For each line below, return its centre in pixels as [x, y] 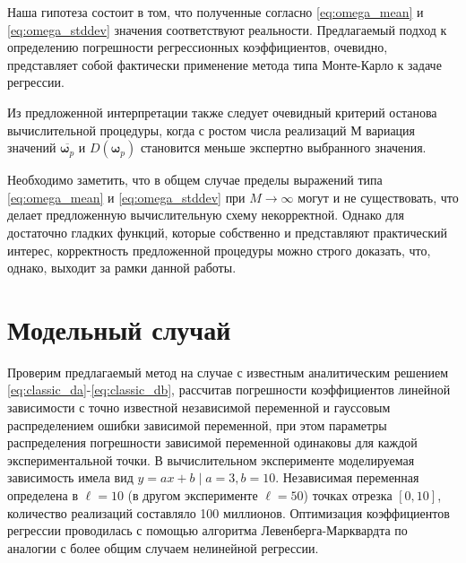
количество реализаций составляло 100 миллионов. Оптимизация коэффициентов [229, 512]
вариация [391, 130]
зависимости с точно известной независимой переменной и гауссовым [199, 407]
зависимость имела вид [70, 477]
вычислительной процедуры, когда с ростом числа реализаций [177, 130]
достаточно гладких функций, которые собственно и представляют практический [228, 232]
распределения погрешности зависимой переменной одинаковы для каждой [212, 442]
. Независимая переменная [347, 477]
